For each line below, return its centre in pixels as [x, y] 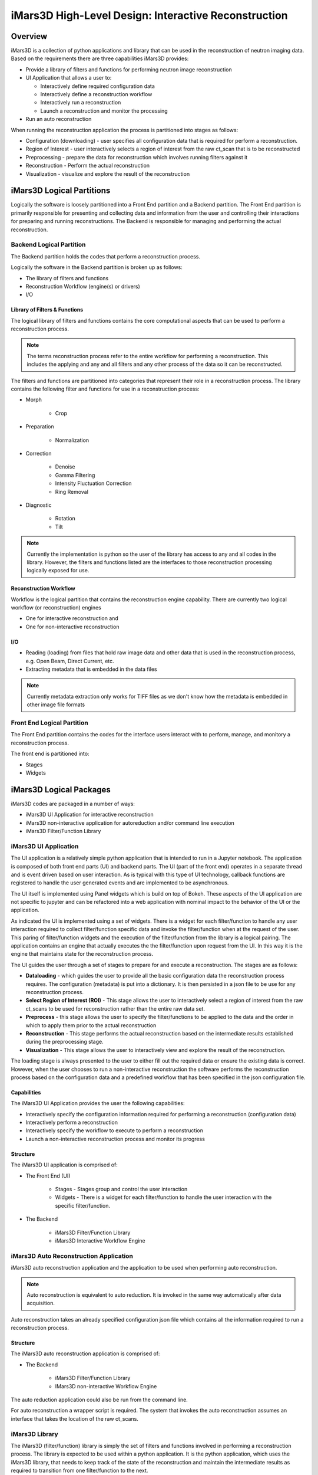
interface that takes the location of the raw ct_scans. [74, 1418]
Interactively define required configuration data [98, 86]
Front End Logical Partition [49, 723]
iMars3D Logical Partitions [61, 191]
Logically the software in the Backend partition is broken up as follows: [97, 267]
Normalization [72, 440]
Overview [29, 36]
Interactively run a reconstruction [81, 103]
